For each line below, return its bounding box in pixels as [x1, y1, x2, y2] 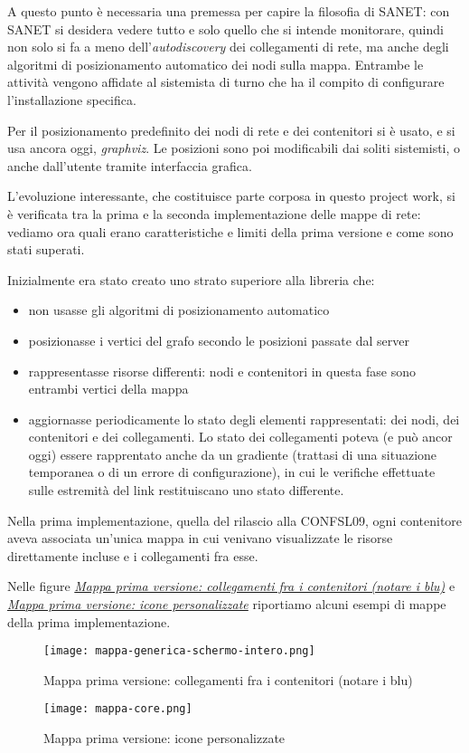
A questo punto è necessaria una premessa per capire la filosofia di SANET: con [7, 2, 450, 20]
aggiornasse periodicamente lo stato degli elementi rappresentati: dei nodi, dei [28, 409, 460, 428]
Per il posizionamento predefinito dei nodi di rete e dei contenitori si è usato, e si [7, 120, 455, 139]
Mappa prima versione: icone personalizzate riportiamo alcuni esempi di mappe [7, 595, 446, 614]
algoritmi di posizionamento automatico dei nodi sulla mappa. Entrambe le [7, 54, 424, 73]
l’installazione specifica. [7, 90, 136, 109]
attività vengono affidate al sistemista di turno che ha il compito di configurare [7, 72, 445, 91]
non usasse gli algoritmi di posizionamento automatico [28, 300, 330, 319]
